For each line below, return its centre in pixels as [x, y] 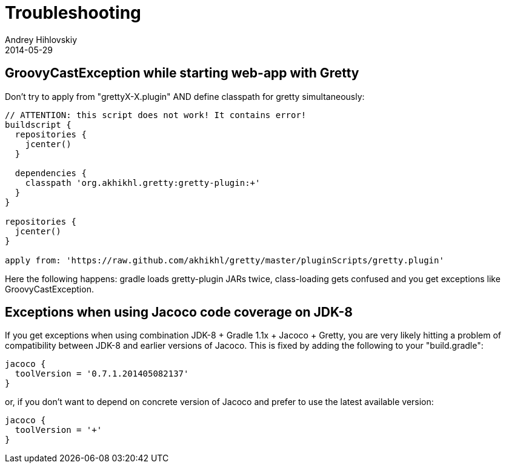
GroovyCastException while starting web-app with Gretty [182, 73]
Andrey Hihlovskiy [41, 39]
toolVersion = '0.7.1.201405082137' [102, 374]
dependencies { [51, 173]
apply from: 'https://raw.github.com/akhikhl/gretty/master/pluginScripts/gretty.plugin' [225, 260]
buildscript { [38, 124]
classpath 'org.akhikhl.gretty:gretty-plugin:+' [143, 183]
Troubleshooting [73, 13]
